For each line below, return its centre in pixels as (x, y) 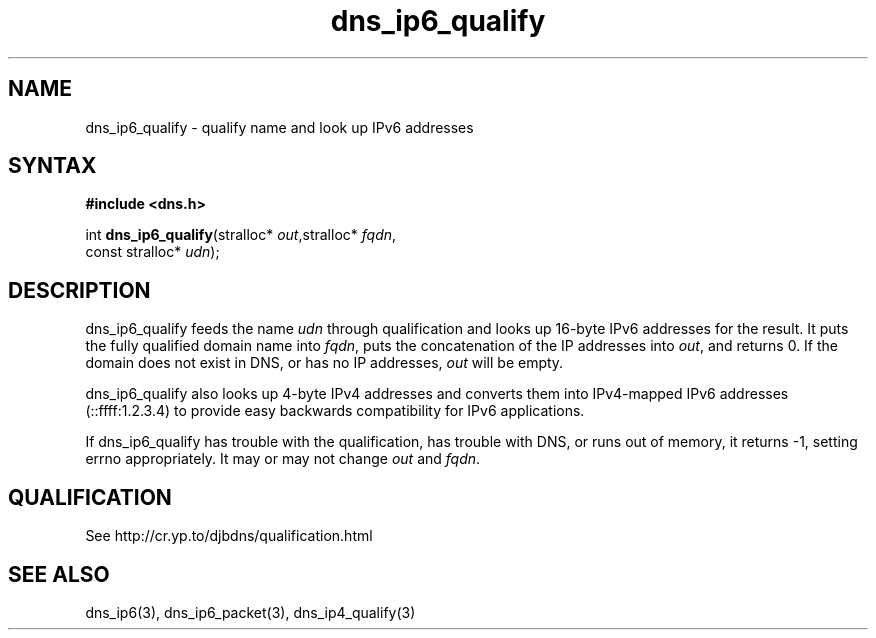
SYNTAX (52, 166)
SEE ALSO (59, 574)
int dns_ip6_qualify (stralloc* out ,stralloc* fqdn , (241, 235)
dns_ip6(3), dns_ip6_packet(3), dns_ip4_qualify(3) (250, 612)
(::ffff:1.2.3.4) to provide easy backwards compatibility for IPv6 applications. (335, 411)
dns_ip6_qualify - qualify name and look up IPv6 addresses (279, 127)
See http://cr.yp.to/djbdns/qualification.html (229, 536)
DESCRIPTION (79, 290)
